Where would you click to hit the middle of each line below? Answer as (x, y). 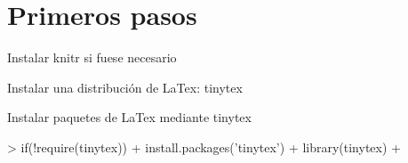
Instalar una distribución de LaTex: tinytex (125, 87)
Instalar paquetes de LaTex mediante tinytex (129, 117)
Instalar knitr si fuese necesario (92, 57)
